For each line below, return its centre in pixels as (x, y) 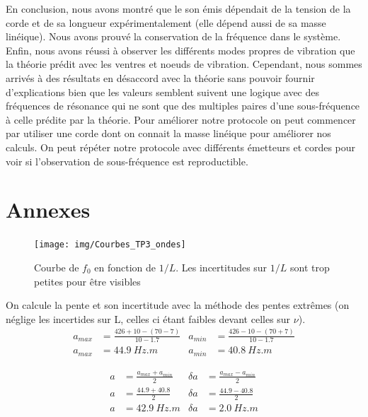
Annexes (48, 210)
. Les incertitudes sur (222, 267)
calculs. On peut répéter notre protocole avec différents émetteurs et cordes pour (181, 147)
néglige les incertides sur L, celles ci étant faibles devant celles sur (148, 318)
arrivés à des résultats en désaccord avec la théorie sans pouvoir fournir (160, 77)
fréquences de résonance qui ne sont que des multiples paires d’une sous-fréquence (183, 106)
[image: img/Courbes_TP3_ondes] (110, 245)
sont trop (310, 267)
